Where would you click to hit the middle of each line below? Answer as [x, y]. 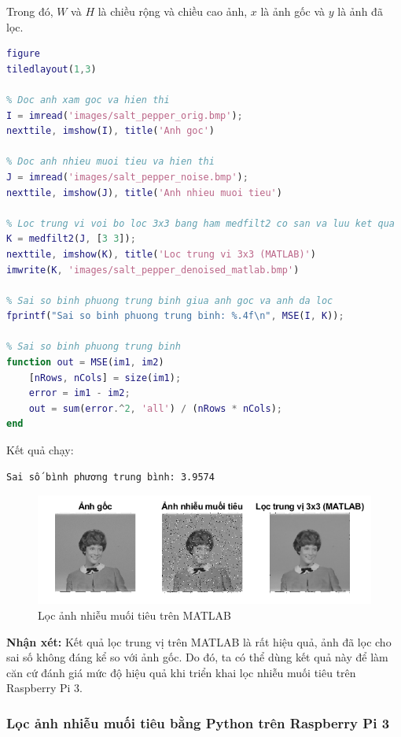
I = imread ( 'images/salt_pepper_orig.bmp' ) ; [125, 115]
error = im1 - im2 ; [79, 393]
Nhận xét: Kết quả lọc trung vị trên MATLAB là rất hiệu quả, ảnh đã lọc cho [199, 641]
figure [23, 54]
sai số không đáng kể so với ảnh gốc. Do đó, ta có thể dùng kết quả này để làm [197, 657]
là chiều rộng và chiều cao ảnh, [173, 11]
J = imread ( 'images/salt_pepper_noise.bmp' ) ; [127, 177]
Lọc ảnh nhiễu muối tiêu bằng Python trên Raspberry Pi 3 [198, 722]
